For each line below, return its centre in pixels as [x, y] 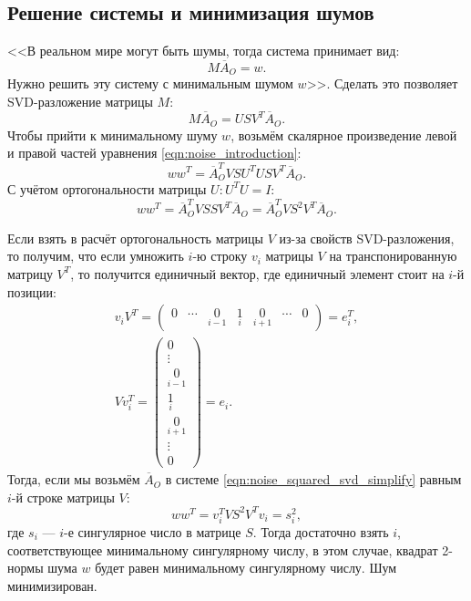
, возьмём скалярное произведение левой [344, 135]
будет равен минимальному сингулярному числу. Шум [246, 568]
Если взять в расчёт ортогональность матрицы [135, 238]
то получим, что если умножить [96, 256]
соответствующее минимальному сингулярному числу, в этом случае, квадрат [223, 549]
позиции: [32, 291]
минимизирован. [52, 585]
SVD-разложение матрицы [80, 102]
